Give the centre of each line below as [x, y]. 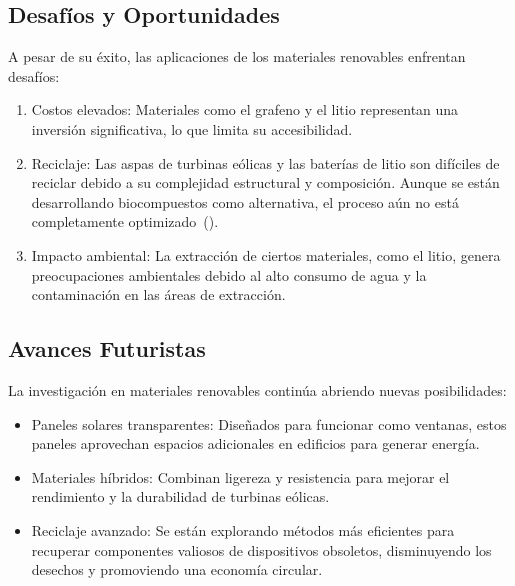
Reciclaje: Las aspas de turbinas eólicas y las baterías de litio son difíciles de [265, 162]
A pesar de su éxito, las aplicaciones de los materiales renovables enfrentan [237, 56]
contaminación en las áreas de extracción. [158, 294]
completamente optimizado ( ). [125, 221]
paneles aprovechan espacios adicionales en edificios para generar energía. [255, 443]
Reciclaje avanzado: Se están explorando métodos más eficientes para [243, 529]
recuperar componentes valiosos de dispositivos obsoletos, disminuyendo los [261, 549]
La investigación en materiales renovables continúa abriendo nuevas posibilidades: [257, 389]
